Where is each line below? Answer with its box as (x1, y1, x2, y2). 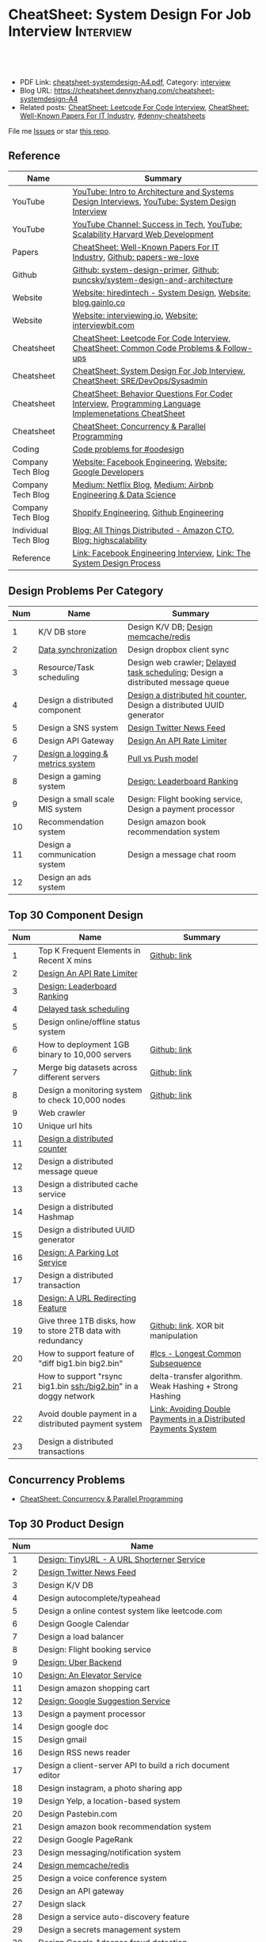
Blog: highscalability (72, 535, 148, 546)
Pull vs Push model (127, 752, 199, 763)
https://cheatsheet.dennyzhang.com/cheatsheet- (54, 86, 215, 95)
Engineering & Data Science (72, 489, 177, 500)
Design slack (38, 1898, 86, 1910)
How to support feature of (38, 1348, 135, 1359)
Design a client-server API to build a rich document (38, 1760, 230, 1771)
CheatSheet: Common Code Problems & (72, 342, 222, 353)
